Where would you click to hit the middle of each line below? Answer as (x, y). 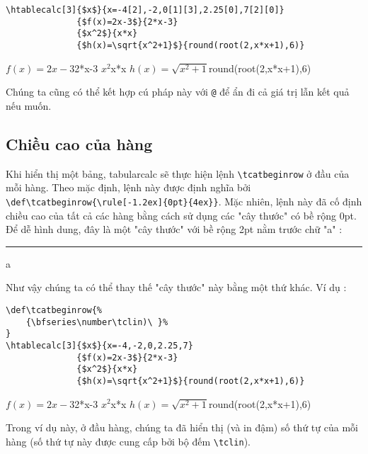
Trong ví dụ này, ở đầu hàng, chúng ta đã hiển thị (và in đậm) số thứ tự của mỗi (182, 427)
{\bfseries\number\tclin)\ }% (97, 322)
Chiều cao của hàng (79, 143)
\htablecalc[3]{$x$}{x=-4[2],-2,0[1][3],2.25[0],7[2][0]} (145, 10)
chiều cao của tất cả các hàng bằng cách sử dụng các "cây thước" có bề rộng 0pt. (181, 215)
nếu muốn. (29, 105)
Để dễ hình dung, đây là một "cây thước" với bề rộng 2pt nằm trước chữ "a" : (174, 229)
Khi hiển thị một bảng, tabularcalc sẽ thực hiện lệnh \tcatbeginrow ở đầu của (178, 173)
